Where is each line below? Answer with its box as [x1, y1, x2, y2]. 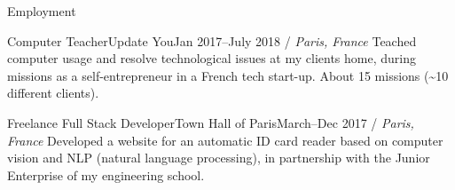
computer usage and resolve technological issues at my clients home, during [7, 49, 416, 67]
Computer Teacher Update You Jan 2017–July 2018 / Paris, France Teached [7, 31, 417, 50]
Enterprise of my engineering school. [7, 165, 205, 184]
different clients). [7, 83, 99, 102]
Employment [7, 2, 76, 20]
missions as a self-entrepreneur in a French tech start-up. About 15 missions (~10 [7, 66, 449, 84]
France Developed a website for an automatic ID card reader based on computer [7, 131, 443, 149]
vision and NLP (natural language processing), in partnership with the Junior [7, 148, 430, 167]
